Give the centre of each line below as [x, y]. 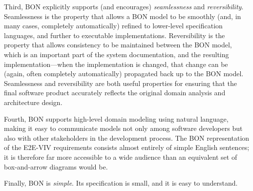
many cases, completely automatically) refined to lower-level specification [113, 26]
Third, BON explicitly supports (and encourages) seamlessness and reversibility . [124, 6]
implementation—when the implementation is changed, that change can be [116, 64]
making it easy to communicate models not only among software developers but [123, 128]
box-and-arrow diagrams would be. [56, 166]
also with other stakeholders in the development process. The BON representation [127, 138]
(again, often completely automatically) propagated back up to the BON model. [124, 74]
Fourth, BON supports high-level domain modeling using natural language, [116, 118]
